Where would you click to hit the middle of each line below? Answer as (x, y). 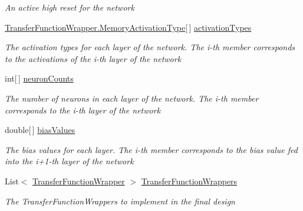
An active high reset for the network (70, 7)
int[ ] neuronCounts (39, 78)
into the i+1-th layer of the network (69, 161)
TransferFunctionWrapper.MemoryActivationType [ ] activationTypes (128, 27)
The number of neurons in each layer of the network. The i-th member (132, 98)
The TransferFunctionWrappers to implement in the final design (120, 201)
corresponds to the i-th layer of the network (83, 110)
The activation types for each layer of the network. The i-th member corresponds (150, 47)
